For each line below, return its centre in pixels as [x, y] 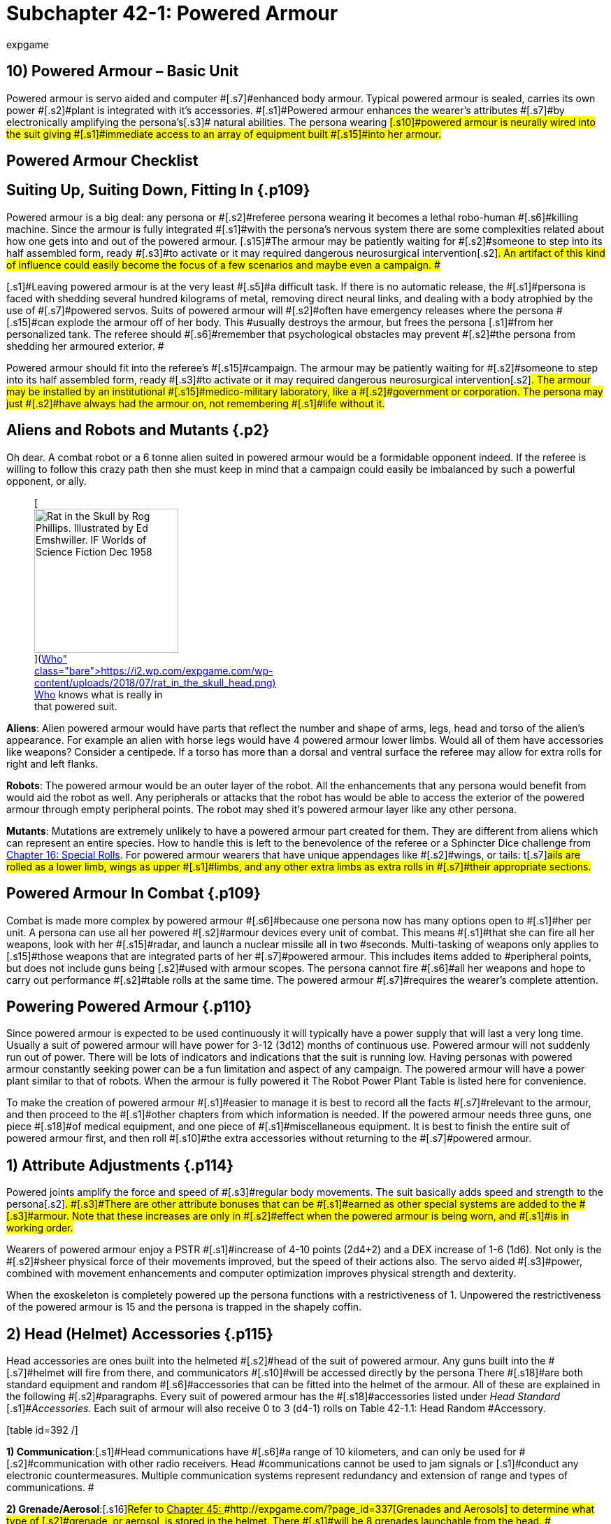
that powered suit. [76, 706]
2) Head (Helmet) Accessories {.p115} [140, 1334]
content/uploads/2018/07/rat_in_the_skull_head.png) [155, 682]
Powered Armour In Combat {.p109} [134, 894]
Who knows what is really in [99, 694]
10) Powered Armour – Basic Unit [123, 71]
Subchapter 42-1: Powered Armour [172, 13]
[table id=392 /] [42, 1430]
